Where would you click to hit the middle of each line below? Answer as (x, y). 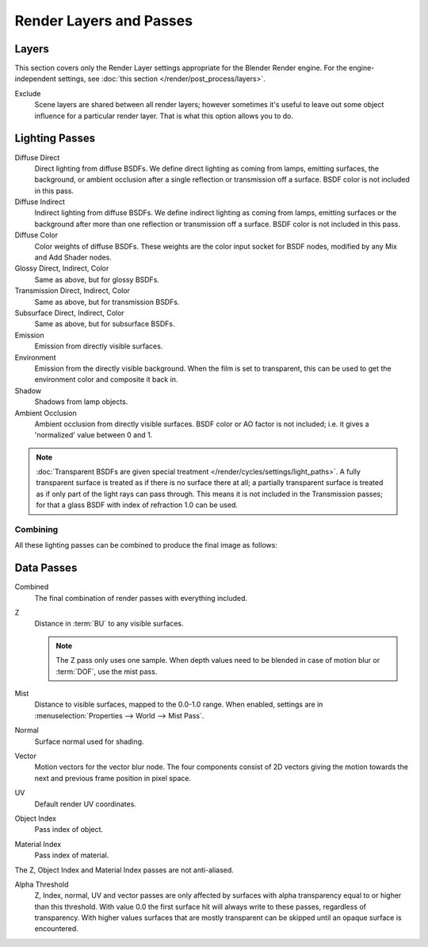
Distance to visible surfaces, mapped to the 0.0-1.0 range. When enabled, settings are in (179, 704)
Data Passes (46, 568)
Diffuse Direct (37, 157)
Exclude (28, 93)
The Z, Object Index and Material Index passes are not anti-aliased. (124, 870)
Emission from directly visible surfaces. (99, 346)
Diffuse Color (36, 235)
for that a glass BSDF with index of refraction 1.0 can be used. (137, 505)
